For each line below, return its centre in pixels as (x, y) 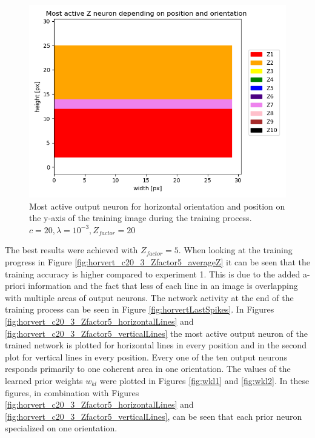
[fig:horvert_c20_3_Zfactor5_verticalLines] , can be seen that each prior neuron (154, 416)
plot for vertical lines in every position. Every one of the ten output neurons (146, 357)
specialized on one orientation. (61, 428)
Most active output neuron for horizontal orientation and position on (157, 206)
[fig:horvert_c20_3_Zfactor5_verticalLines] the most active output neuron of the (156, 333)
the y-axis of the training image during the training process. (141, 218)
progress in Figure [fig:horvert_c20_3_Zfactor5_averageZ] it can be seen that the (157, 261)
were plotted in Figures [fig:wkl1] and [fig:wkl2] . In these (204, 380)
